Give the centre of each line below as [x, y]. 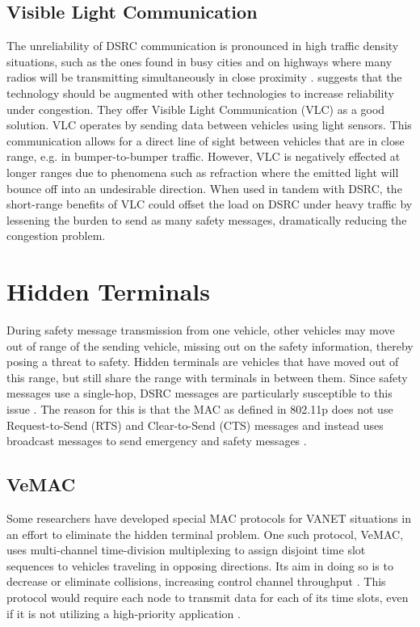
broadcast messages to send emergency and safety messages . [157, 441]
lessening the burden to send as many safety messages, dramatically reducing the [207, 219]
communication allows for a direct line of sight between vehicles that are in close [206, 140]
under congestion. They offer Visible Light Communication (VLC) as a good [196, 109]
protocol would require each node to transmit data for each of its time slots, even [208, 597]
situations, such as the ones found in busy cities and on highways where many [199, 61]
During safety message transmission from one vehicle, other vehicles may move [201, 330]
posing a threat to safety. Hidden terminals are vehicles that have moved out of [203, 362]
